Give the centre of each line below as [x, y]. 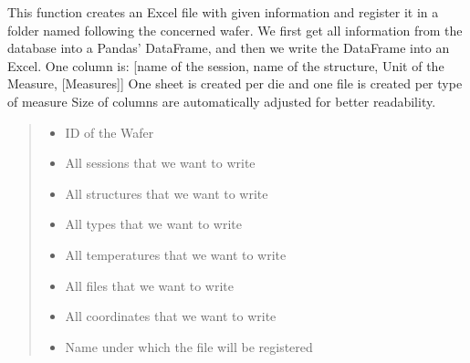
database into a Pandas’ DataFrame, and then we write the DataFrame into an [229, 48]
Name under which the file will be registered [189, 346]
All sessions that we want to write [160, 163]
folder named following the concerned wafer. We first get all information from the [235, 30]
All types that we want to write [153, 224]
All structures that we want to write [167, 193]
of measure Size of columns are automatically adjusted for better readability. [222, 101]
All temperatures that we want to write [176, 254]
